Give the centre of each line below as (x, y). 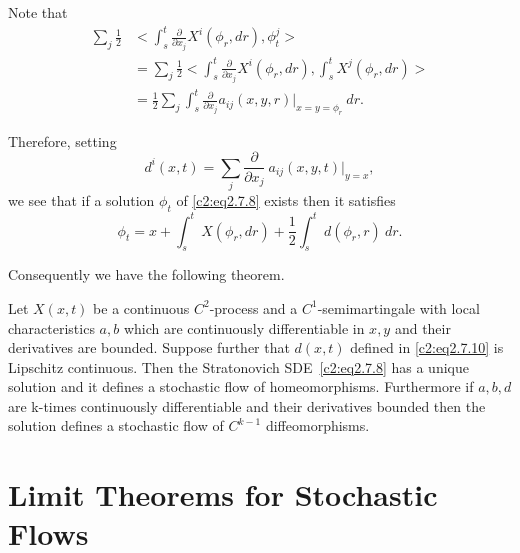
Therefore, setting (62, 140)
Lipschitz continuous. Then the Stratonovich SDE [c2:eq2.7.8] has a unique (238, 366)
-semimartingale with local (398, 307)
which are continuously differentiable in (244, 327)
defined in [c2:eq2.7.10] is (427, 347)
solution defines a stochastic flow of (116, 425)
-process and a (253, 307)
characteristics (51, 327)
